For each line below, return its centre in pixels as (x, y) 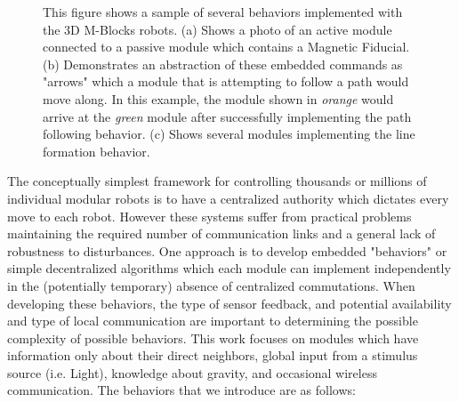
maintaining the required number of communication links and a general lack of (221, 233)
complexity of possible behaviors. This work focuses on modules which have (213, 338)
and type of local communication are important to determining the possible (213, 321)
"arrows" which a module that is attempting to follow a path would (226, 81)
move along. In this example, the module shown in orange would (218, 98)
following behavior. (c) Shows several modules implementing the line (229, 134)
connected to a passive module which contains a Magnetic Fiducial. (226, 47)
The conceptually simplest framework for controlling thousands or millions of (217, 181)
